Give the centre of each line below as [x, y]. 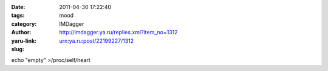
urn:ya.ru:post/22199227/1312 [97, 41]
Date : [18, 7]
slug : [18, 49]
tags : [18, 16]
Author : [21, 32]
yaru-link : [24, 41]
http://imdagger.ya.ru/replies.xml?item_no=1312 [119, 32]
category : [24, 23]
